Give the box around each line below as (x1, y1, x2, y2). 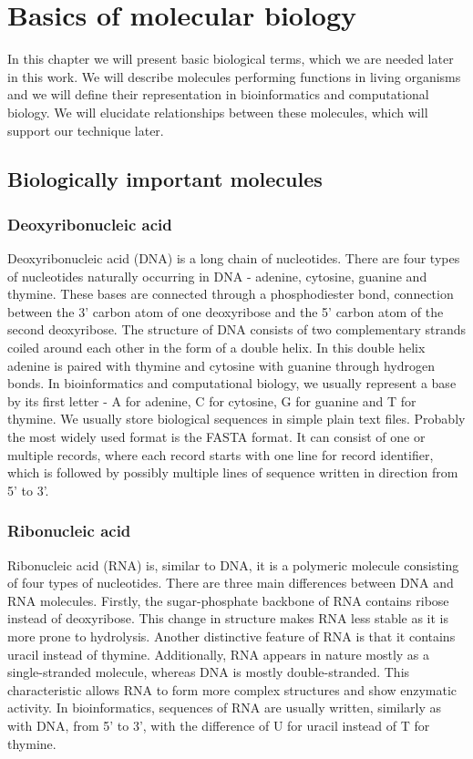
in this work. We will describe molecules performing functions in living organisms (7, 67, 461, 86)
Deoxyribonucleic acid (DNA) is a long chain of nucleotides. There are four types (7, 249, 460, 268)
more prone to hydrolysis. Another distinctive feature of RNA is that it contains (7, 627, 456, 645)
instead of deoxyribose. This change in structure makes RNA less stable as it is (7, 609, 449, 628)
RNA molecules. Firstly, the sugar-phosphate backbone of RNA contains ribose (7, 590, 449, 610)
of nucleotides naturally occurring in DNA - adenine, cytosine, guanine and (7, 266, 427, 285)
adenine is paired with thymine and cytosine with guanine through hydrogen (7, 355, 435, 374)
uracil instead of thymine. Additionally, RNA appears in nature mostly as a (7, 644, 430, 663)
